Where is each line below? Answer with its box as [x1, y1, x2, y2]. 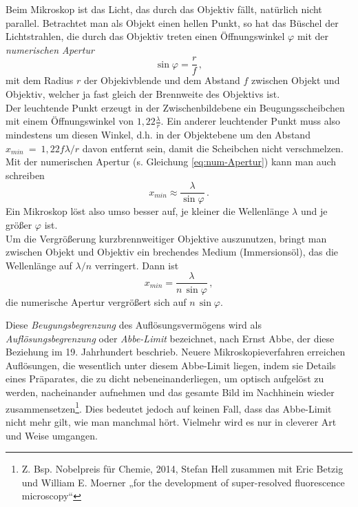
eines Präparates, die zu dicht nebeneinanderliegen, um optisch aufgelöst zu [6, 371, 324, 386]
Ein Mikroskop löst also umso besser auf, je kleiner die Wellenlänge [6, 204, 289, 218]
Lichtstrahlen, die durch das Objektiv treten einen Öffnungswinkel [6, 29, 285, 43]
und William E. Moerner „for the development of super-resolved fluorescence [21, 475, 345, 489]
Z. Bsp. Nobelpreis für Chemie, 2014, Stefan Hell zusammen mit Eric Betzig [21, 462, 344, 476]
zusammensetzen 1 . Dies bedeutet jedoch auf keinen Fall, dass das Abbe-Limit [6, 399, 332, 415]
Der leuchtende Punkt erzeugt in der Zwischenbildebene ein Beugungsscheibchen [6, 100, 345, 114]
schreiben [6, 167, 45, 182]
